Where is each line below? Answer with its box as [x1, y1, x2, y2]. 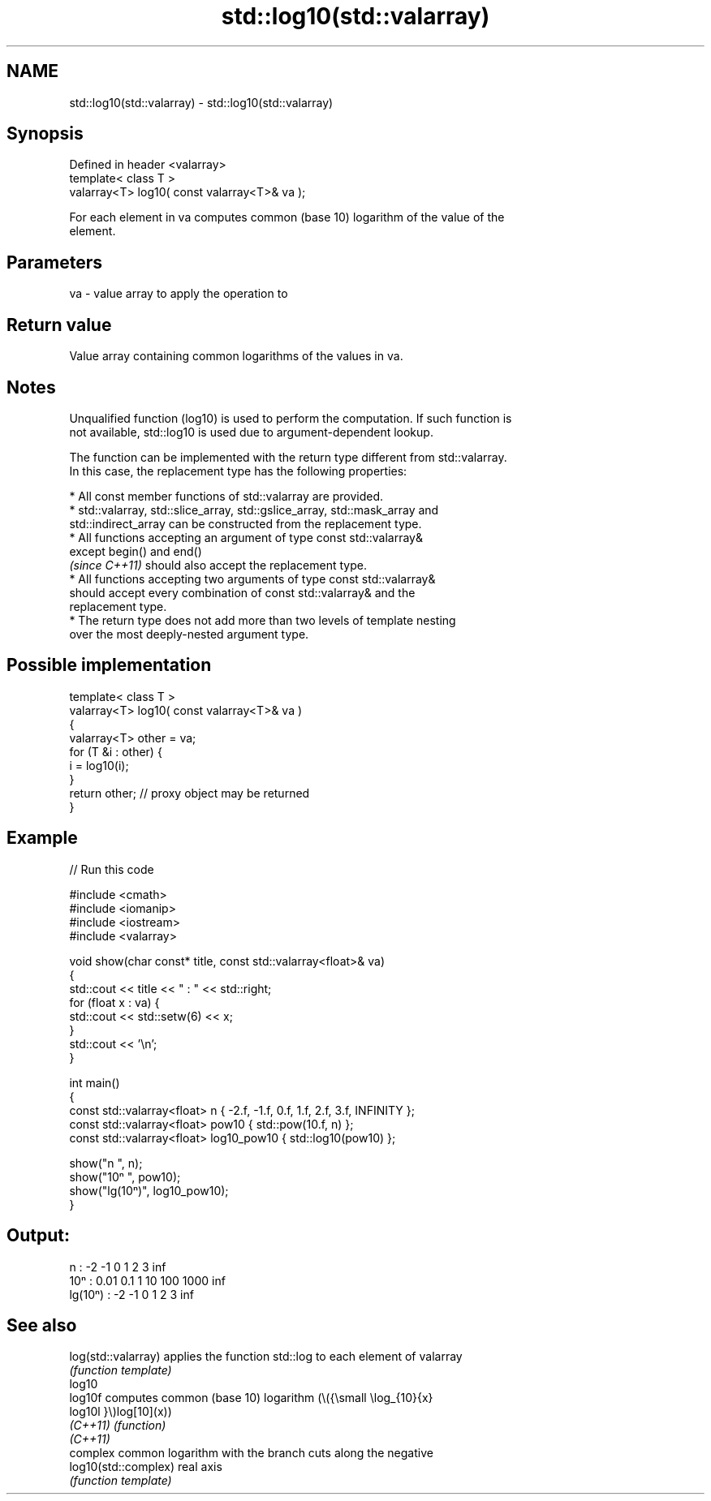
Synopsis [6, 123, 84, 144]
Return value [6, 314, 112, 335]
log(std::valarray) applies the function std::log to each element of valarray [69, 1349, 463, 1364]
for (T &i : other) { [69, 744, 162, 759]
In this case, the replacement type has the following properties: [69, 463, 407, 478]
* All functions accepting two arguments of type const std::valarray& [69, 571, 436, 586]
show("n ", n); [69, 1155, 143, 1170]
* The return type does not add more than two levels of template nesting [69, 613, 456, 627]
